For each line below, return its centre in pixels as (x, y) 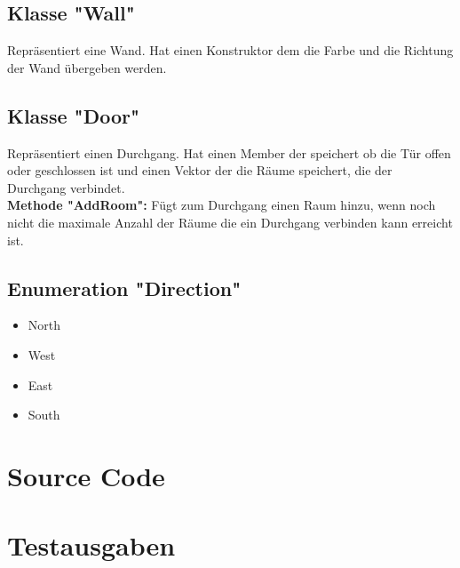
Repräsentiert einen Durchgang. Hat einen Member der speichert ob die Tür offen (229, 152)
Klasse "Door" (74, 115)
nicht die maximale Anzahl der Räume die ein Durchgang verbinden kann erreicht (230, 222)
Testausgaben (91, 545)
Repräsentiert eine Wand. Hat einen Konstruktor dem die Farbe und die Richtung (230, 50)
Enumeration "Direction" (124, 288)
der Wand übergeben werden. (87, 67)
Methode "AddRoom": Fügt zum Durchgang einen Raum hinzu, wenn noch (222, 205)
